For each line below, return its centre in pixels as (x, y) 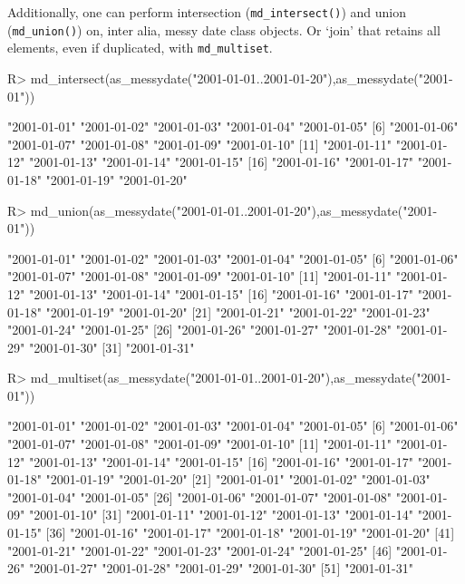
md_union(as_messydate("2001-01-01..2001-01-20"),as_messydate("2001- (234, 210)
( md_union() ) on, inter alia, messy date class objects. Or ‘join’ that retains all (224, 29)
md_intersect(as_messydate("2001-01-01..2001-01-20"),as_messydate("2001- (242, 78)
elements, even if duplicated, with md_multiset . (140, 48)
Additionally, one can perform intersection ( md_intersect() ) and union (207, 12)
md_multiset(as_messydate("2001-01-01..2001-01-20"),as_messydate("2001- (241, 378)
